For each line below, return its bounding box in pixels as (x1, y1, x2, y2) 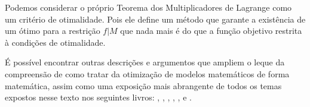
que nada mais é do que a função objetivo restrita (120, 24, 302, 37)
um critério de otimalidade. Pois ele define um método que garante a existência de (5, 12, 306, 25)
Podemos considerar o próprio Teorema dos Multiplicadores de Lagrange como (5, 1, 292, 13)
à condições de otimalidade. (5, 36, 106, 48)
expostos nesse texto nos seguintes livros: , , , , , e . (5, 91, 192, 103)
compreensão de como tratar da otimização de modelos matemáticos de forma (5, 67, 290, 80)
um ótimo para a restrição (5, 24, 100, 37)
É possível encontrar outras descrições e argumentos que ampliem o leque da (5, 56, 285, 68)
